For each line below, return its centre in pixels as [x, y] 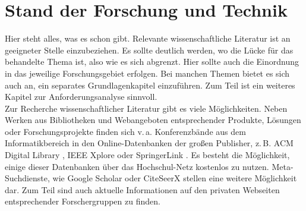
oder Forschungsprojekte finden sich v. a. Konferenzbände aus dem [125, 131]
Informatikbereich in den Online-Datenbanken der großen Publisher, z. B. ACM [149, 143]
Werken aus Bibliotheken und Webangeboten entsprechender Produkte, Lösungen [153, 120]
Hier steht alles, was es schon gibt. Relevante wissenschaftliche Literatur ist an [148, 38]
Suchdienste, [27, 178]
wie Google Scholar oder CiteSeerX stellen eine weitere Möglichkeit [175, 178]
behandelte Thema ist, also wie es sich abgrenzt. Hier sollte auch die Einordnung [152, 62]
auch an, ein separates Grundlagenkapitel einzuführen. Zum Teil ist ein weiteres [150, 85]
